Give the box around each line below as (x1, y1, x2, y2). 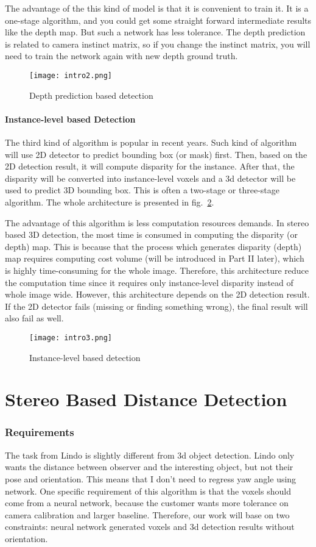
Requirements (5, 424, 74, 440)
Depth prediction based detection (29, 88, 153, 101)
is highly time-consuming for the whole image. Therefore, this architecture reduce (5, 263, 309, 276)
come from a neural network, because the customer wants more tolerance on (5, 496, 289, 509)
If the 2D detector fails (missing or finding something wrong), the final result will (5, 299, 308, 312)
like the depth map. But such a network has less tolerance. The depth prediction (5, 26, 306, 38)
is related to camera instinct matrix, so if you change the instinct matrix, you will (5, 37, 311, 50)
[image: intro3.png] (29, 333, 113, 342)
